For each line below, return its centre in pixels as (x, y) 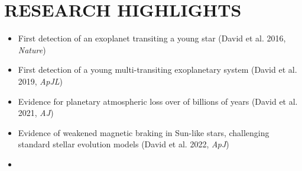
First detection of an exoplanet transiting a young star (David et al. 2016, (152, 38)
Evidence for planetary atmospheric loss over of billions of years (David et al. (158, 101)
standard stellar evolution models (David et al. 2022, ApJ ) (124, 144)
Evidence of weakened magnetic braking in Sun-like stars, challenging (144, 132)
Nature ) (32, 49)
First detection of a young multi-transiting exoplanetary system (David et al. (158, 70)
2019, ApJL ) (40, 81)
